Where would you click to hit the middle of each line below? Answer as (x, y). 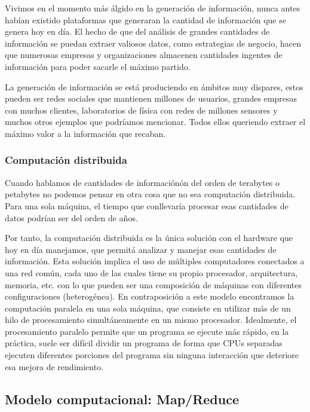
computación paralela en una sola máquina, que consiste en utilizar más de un (148, 308)
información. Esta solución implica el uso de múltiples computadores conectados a (155, 261)
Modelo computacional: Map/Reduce (122, 399)
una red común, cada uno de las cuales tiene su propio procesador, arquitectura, (151, 272)
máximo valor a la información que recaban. (85, 133)
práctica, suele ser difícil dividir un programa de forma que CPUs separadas (144, 343)
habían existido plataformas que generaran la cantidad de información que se (145, 19)
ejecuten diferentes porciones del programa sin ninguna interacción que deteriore (152, 355)
